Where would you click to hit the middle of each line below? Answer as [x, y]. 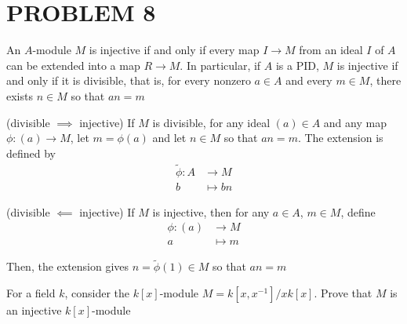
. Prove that [343, 293]
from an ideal [331, 50]
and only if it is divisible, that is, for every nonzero [129, 80]
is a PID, [297, 65]
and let [169, 138]
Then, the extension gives [68, 266]
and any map [355, 122]
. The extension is [340, 138]
